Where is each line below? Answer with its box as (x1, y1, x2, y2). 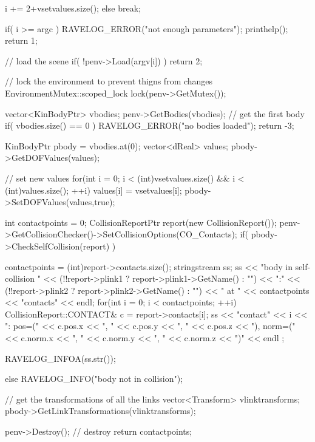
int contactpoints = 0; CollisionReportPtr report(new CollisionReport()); (5, 216, 277, 228)
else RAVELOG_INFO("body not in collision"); (5, 372, 183, 385)
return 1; (5, 34, 38, 47)
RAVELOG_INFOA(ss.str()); (5, 352, 116, 364)
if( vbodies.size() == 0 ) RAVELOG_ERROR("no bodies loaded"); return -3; (5, 119, 294, 132)
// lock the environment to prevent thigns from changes (5, 75, 213, 87)
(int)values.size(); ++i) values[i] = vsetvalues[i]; (5, 183, 182, 196)
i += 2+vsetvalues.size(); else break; (5, 2, 141, 14)
